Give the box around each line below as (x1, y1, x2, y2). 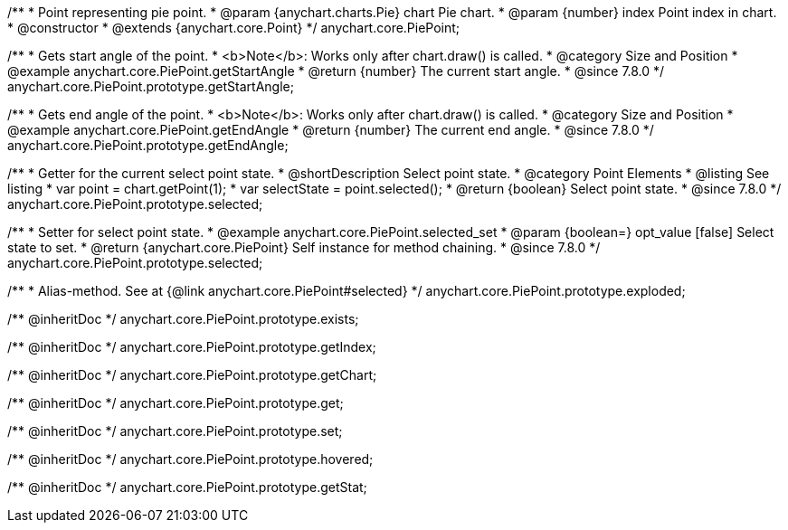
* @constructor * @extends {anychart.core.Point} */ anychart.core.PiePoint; (7, 20, 460, 35)
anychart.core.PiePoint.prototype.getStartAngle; (7, 79, 294, 94)
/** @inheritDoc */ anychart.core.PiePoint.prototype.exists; (7, 311, 359, 327)
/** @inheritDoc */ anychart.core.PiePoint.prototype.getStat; (7, 479, 367, 495)
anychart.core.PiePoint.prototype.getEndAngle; (7, 137, 289, 153)
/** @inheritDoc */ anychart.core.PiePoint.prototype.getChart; (7, 367, 377, 383)
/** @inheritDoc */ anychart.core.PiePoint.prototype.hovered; (7, 451, 374, 467)
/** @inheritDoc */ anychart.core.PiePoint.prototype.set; (7, 423, 343, 439)
